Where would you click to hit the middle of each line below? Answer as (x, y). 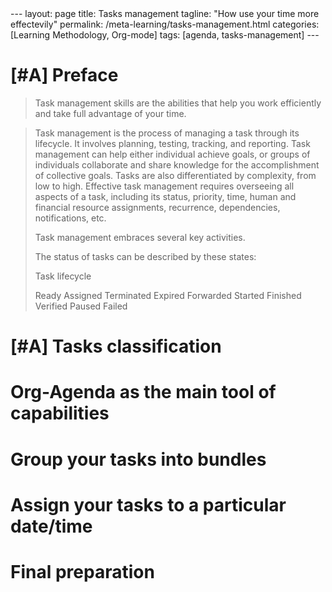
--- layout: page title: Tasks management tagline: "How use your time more (165, 13)
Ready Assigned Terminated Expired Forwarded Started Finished (168, 295)
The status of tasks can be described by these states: (145, 256)
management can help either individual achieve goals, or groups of (172, 154)
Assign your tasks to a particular (148, 504)
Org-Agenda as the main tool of (143, 392)
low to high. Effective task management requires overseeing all (164, 186)
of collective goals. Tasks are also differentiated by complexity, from (175, 175)
